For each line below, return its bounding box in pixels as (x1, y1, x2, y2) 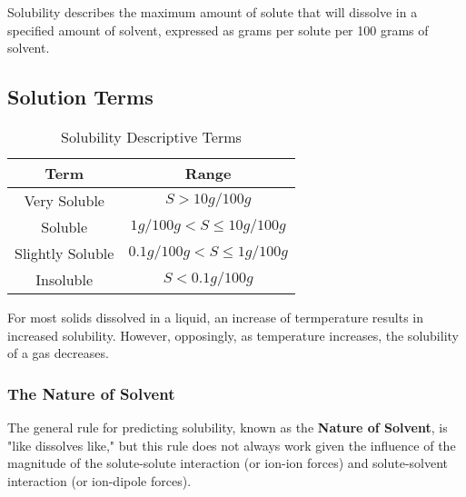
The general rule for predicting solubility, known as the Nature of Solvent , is (7, 417, 448, 436)
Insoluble (35, 268, 94, 290)
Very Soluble (24, 189, 104, 211)
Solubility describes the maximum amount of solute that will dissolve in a (7, 3, 418, 21)
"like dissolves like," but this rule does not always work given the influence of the (7, 435, 456, 454)
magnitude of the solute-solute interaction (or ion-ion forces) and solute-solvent (7, 453, 449, 472)
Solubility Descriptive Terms (61, 125, 242, 147)
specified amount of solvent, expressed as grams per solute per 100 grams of (7, 20, 429, 39)
